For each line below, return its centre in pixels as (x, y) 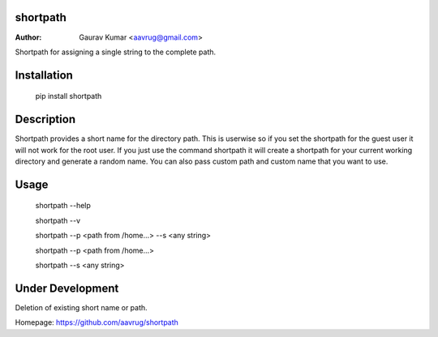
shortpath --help (63, 206)
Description (45, 119)
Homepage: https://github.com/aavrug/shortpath (97, 322)
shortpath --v (58, 220)
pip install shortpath (69, 96)
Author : (28, 37)
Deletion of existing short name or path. (81, 307)
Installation (44, 75)
